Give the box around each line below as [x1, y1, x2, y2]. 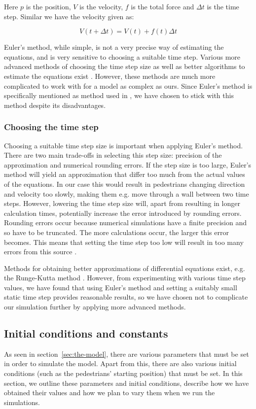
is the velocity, [79, 1, 123, 11]
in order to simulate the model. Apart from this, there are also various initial [4, 358, 237, 369]
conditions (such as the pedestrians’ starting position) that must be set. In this [4, 368, 243, 378]
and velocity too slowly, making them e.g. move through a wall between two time [4, 188, 249, 199]
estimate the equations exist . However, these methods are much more [4, 70, 216, 81]
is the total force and [131, 1, 194, 11]
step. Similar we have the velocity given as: [4, 11, 134, 21]
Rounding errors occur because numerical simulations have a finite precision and [4, 217, 247, 228]
